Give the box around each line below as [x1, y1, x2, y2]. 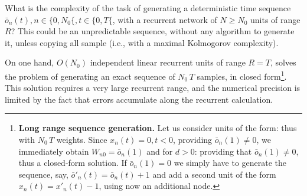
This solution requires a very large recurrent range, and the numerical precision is [5, 81, 301, 94]
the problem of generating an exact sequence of [5, 70, 175, 82]
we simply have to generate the [174, 156, 287, 169]
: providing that [194, 145, 252, 157]
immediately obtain [18, 145, 89, 157]
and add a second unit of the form [152, 168, 276, 180]
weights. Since [56, 133, 107, 145]
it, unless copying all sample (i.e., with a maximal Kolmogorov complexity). [5, 36, 279, 48]
